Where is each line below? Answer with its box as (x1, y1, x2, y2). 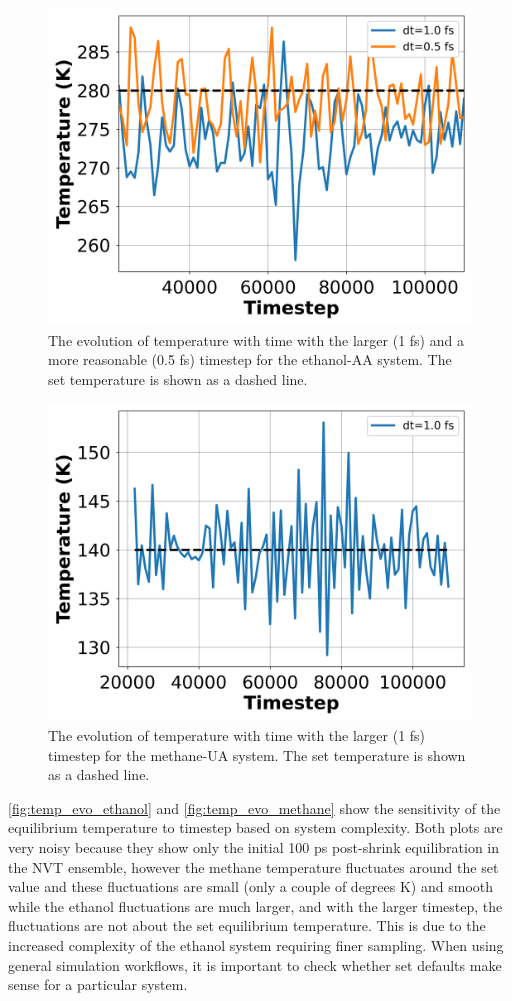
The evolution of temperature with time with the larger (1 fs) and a (48, 329, 464, 350)
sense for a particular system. (8, 974, 188, 995)
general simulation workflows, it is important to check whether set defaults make (8, 954, 502, 975)
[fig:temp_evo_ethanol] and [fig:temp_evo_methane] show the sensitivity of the (8, 797, 501, 818)
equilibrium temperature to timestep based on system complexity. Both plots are (8, 817, 503, 838)
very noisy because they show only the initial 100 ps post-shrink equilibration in (8, 836, 500, 857)
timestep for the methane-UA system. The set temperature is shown (48, 744, 466, 765)
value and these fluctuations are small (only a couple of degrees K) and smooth (8, 876, 494, 897)
